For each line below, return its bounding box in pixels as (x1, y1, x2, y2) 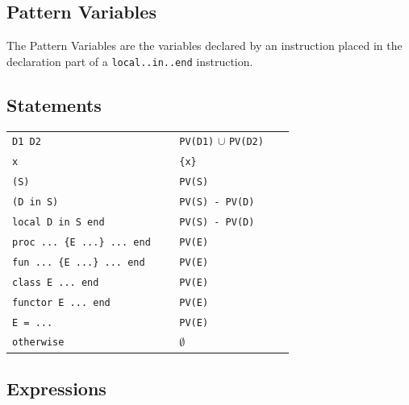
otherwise (12, 337, 65, 349)
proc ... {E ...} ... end (12, 236, 151, 248)
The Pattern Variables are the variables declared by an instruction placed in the (6, 37, 403, 54)
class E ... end (12, 276, 99, 288)
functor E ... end (12, 296, 111, 308)
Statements (6, 92, 102, 117)
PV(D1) (179, 136, 215, 148)
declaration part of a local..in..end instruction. (6, 52, 253, 69)
